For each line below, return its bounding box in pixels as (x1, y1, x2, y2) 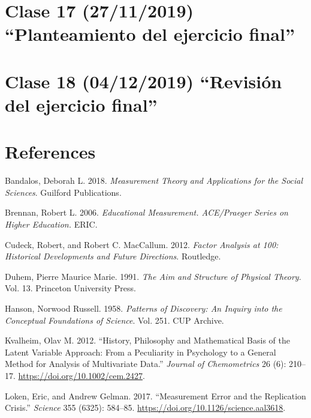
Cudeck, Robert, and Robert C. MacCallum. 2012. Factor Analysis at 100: (5, 238, 279, 250)
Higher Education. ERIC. (5, 218, 98, 231)
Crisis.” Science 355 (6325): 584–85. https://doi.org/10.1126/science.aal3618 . (5, 401, 286, 414)
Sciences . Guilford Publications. (5, 186, 122, 198)
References (5, 139, 96, 164)
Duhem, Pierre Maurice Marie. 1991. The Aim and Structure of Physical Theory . (5, 270, 301, 282)
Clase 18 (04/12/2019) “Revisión (5, 68, 282, 93)
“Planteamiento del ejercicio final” (5, 22, 295, 46)
